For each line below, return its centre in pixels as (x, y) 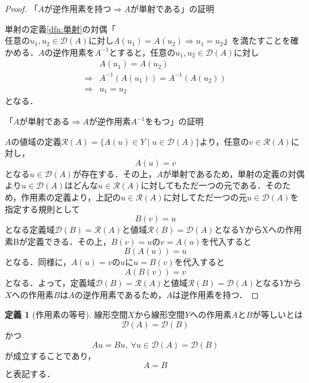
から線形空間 (160, 314)
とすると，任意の (142, 52)
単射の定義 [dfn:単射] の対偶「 (60, 28)
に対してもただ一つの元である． (203, 185)
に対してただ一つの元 (205, 197)
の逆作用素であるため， (120, 294)
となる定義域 (30, 230)
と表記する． (30, 373)
